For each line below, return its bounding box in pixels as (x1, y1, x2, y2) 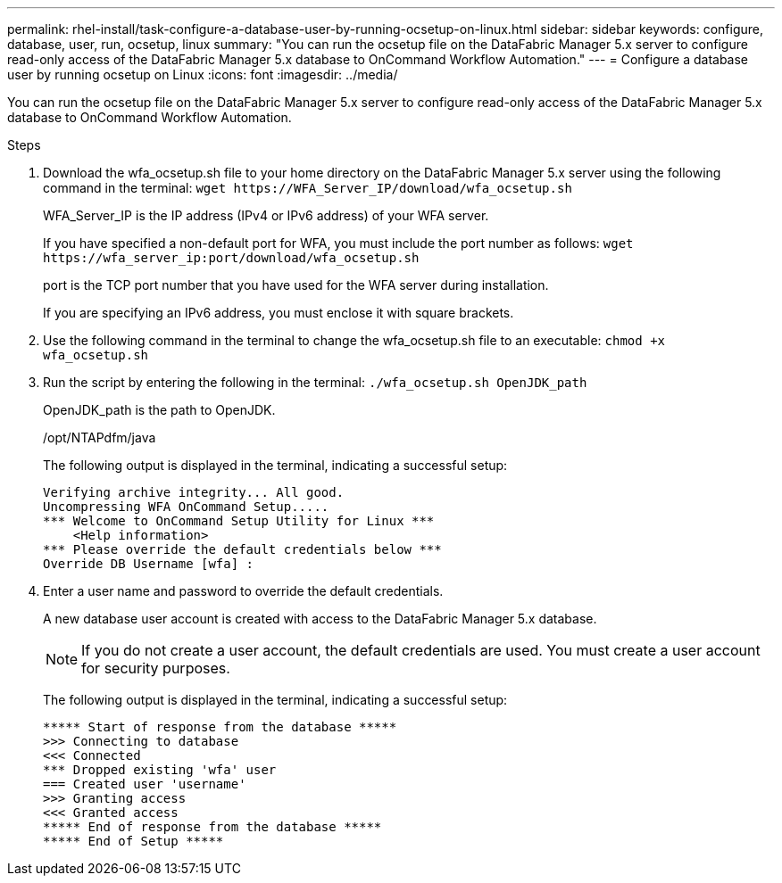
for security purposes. (81, 659, 230, 677)
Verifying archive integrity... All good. (43, 485, 345, 499)
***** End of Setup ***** (43, 834, 224, 848)
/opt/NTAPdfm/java (43, 430, 156, 445)
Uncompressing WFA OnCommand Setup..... (43, 499, 329, 514)
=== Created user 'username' (43, 777, 246, 791)
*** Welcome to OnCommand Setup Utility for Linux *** (43, 514, 435, 528)
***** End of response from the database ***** (43, 820, 382, 834)
